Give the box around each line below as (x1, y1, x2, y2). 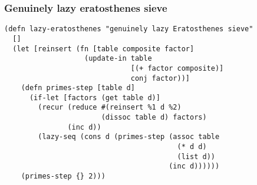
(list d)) (177, 152, 215, 161)
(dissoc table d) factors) (101, 113, 207, 122)
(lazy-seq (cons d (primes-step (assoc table (38, 133, 220, 141)
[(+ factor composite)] (130, 64, 224, 72)
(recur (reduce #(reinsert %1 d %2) (38, 103, 182, 112)
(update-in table (84, 54, 152, 63)
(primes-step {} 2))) (21, 172, 106, 181)
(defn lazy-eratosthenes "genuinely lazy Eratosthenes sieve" (4, 25, 253, 34)
